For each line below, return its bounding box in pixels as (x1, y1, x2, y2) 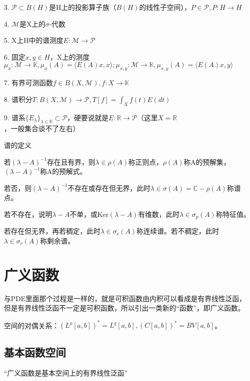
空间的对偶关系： (4, 320, 59, 330)
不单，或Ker (69, 208, 109, 219)
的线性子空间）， (139, 2, 191, 12)
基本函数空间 (4, 344, 66, 359)
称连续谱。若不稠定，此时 (136, 226, 219, 236)
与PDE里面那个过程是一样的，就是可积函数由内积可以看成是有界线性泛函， (4, 293, 246, 303)
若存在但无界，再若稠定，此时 (4, 226, 100, 236)
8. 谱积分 (4, 94, 32, 104)
